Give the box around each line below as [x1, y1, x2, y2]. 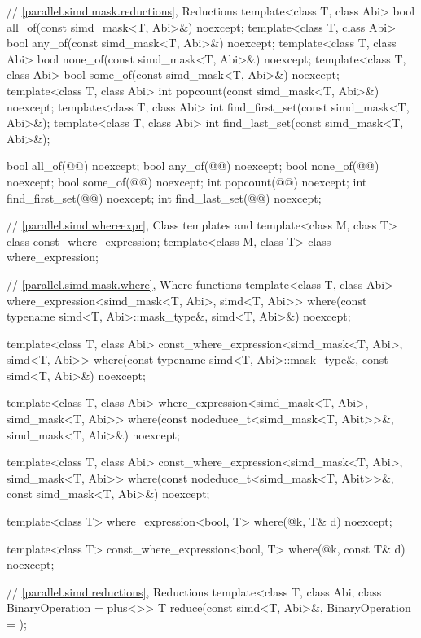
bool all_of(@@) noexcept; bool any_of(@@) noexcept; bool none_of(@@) [7, 157, 379, 174]
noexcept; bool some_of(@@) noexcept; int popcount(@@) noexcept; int [7, 173, 367, 190]
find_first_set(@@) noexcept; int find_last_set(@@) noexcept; [7, 189, 322, 206]
